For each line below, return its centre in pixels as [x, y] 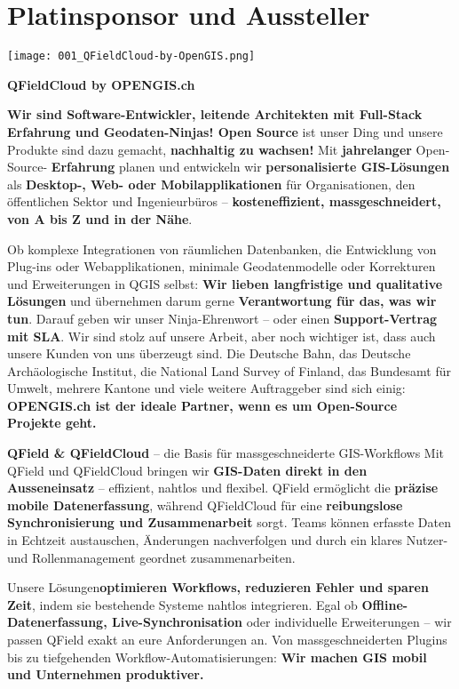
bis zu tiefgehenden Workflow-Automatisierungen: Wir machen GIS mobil [217, 657]
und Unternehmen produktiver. [106, 674]
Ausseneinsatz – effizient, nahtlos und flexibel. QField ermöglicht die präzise [223, 488]
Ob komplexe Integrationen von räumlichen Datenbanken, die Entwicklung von [222, 248]
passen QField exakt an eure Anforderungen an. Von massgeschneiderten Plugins [227, 639]
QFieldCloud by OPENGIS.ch [101, 84]
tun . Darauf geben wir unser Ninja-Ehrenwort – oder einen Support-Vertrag [222, 318]
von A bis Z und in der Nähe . [100, 218]
